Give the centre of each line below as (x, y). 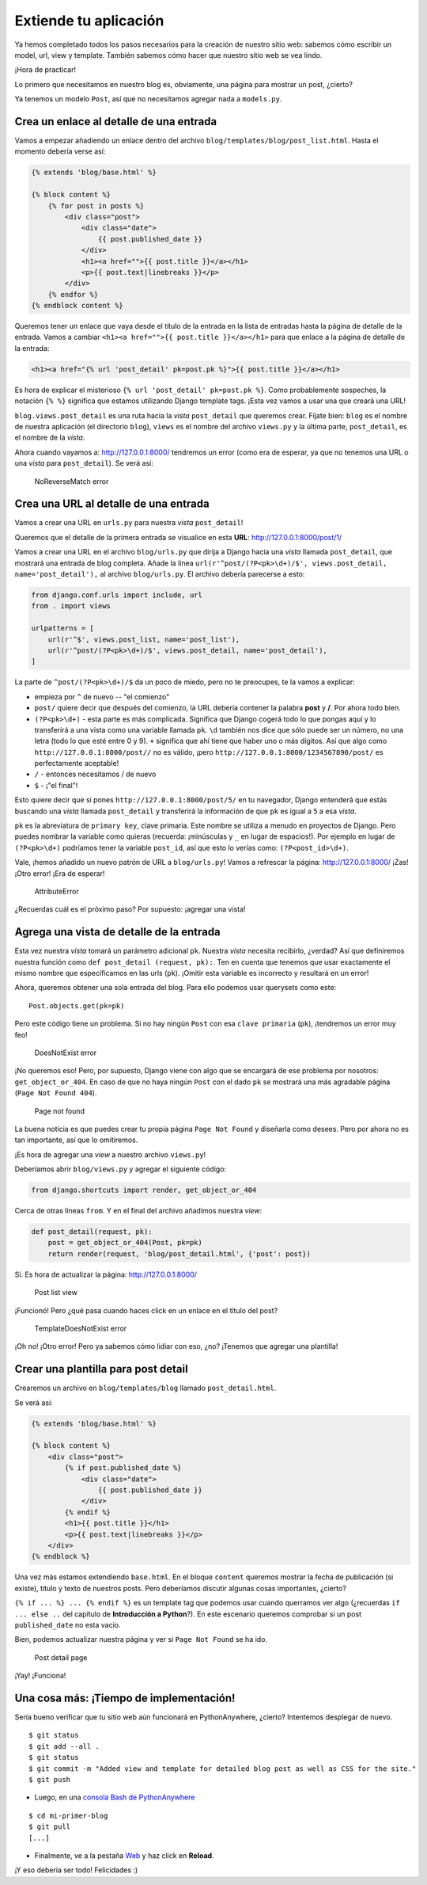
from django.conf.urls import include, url (117, 595)
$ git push (50, 1779)
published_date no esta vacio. (68, 1624)
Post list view (56, 1293)
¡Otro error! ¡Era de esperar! (60, 873)
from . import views (71, 606)
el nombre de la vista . (50, 438)
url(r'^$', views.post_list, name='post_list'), (144, 639)
